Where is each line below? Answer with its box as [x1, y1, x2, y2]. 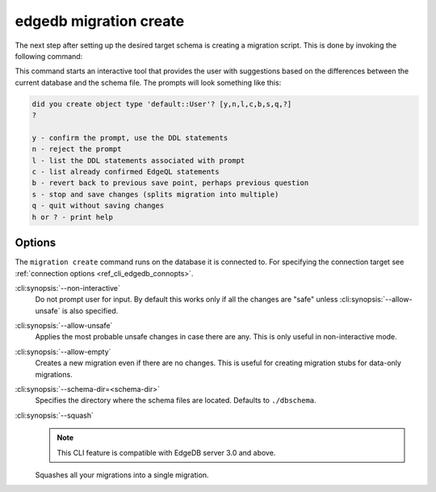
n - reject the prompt [31, 145, 122, 153]
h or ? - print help [31, 212, 113, 221]
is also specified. [61, 305, 119, 315]
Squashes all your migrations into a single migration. [35, 469, 209, 480]
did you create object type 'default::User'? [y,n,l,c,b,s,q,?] [31, 99, 292, 108]
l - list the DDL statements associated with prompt [31, 156, 245, 165]
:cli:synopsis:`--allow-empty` [15, 347, 111, 356]
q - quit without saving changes [31, 201, 165, 210]
